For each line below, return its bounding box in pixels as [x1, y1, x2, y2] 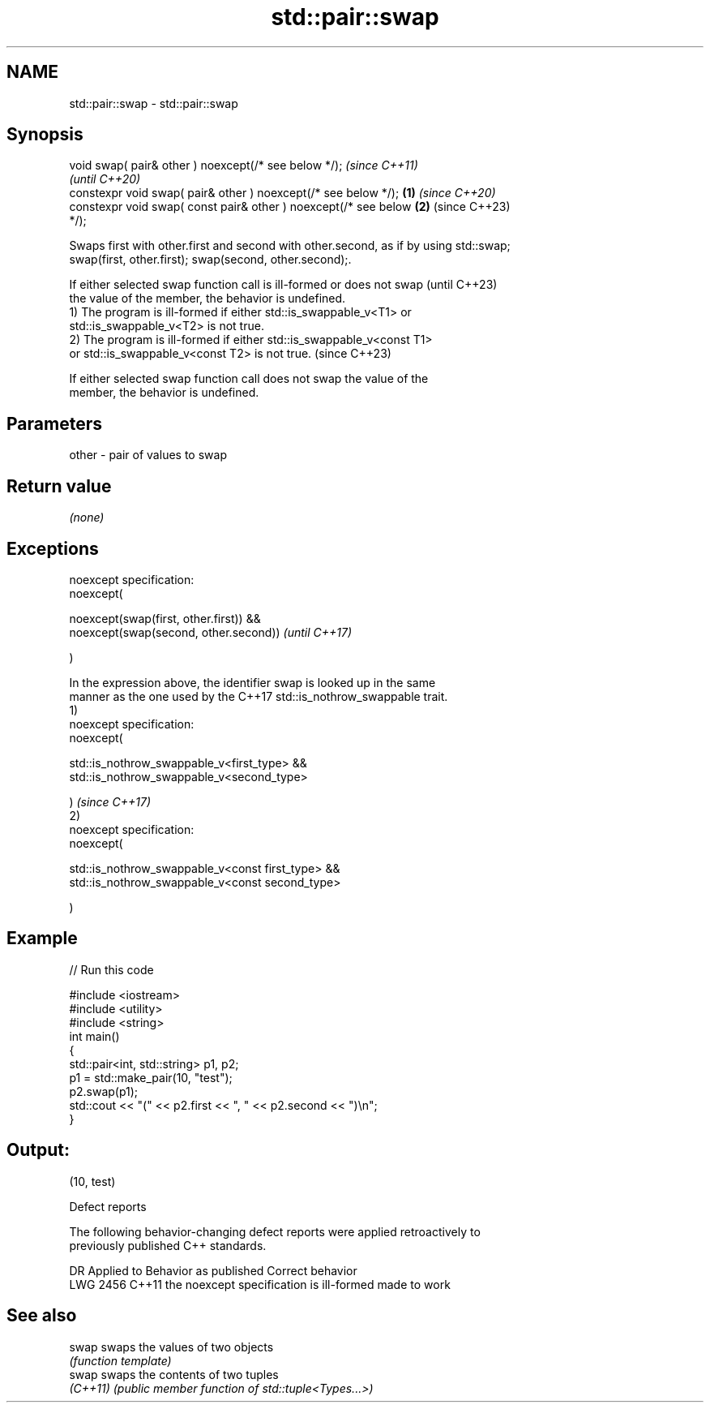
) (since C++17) [69, 794, 152, 809]
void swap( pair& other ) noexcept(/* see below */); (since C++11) [69, 158, 418, 173]
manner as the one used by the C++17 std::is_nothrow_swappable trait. [69, 689, 448, 703]
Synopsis [6, 124, 83, 145]
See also [6, 1305, 77, 1326]
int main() [69, 1029, 120, 1043]
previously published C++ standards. [69, 1238, 267, 1252]
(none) [69, 510, 105, 525]
